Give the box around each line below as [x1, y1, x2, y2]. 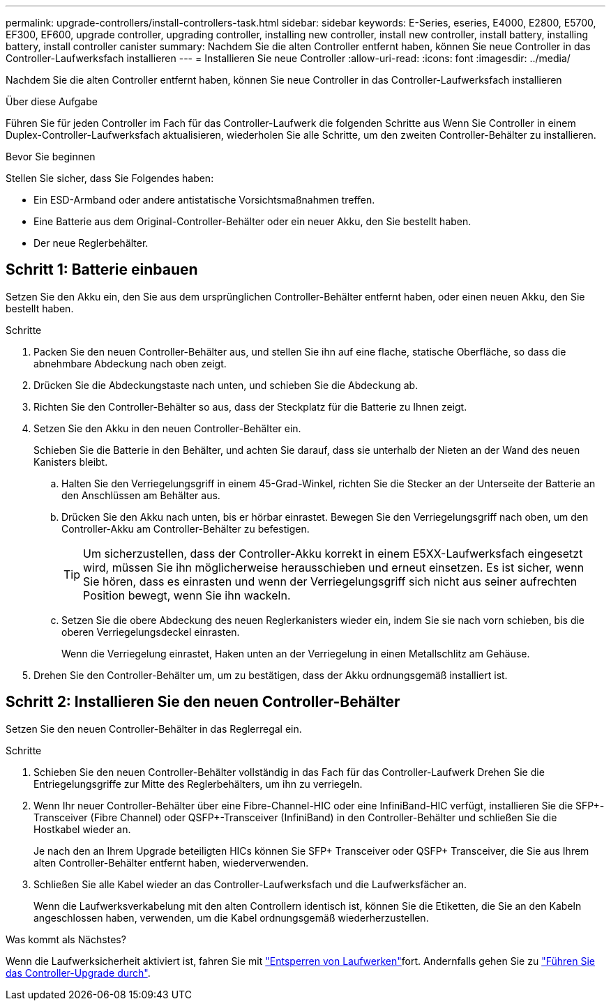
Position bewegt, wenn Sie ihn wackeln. [83, 588, 291, 602]
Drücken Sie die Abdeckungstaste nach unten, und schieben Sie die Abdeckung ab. [33, 379, 418, 391]
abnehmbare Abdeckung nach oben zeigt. [33, 357, 227, 369]
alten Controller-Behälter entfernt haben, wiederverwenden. [33, 856, 309, 869]
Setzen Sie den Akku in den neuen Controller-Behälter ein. [33, 422, 301, 434]
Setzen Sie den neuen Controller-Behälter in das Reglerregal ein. [6, 722, 302, 735]
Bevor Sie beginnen [6, 151, 96, 162]
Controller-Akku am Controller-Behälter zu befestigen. [61, 522, 310, 535]
